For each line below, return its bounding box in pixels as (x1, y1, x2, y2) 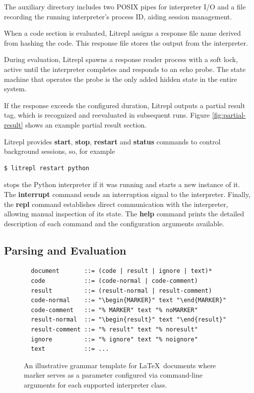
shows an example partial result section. (25, 119, 147, 130)
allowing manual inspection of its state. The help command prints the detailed (4, 208, 244, 219)
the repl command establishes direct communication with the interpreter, (4, 198, 228, 209)
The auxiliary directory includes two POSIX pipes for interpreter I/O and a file (4, 1, 246, 11)
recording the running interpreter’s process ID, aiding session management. (4, 11, 232, 21)
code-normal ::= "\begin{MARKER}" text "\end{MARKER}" (31, 297, 227, 304)
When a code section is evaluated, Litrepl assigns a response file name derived (4, 28, 241, 38)
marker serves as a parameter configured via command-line (24, 370, 203, 380)
